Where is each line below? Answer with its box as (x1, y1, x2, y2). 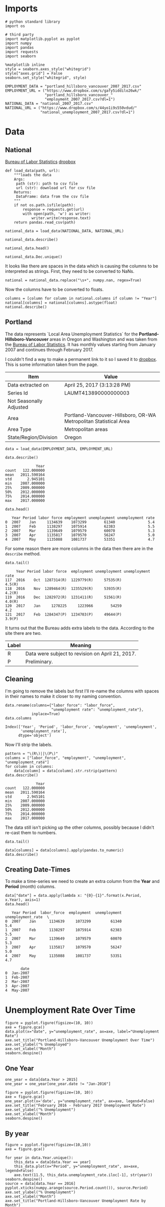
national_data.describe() (5, 237, 58, 242)
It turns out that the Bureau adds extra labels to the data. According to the (5, 625, 155, 631)
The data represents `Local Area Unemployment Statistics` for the (5, 331, 138, 337)
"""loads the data (14, 172, 52, 177)
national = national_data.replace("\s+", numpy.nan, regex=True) (5, 278, 141, 283)
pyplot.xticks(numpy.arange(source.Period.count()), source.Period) (5, 1185, 148, 1190)
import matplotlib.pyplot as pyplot (5, 36, 80, 41)
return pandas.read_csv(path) (14, 220, 76, 225)
